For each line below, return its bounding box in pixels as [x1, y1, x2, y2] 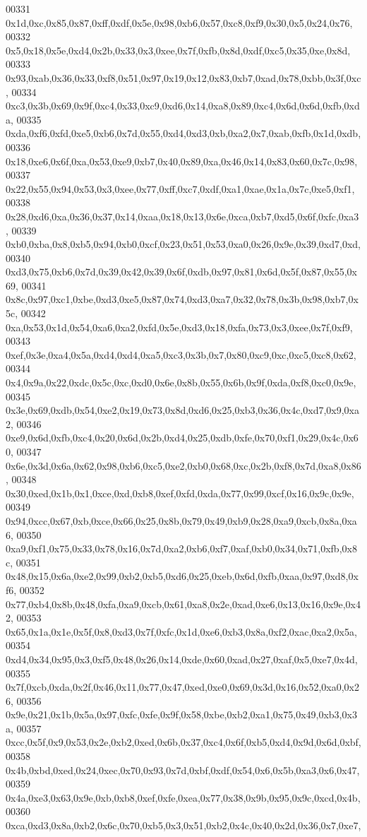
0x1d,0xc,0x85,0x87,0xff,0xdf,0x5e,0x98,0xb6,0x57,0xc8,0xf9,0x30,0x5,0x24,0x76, [6, 15, 353, 30]
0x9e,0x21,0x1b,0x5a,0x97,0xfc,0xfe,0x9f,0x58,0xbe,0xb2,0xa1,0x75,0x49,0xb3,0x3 [6, 707, 357, 722]
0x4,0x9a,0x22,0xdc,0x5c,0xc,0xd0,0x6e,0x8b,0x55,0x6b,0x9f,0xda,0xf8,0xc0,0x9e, [6, 375, 356, 390]
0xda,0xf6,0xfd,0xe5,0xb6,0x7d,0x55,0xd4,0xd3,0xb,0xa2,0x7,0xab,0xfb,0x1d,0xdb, [6, 126, 361, 141]
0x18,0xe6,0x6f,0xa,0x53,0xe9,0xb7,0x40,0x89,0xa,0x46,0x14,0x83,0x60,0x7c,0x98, [6, 153, 358, 168]
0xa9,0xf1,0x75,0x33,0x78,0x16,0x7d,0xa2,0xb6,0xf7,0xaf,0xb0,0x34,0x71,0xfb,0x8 [6, 541, 357, 556]
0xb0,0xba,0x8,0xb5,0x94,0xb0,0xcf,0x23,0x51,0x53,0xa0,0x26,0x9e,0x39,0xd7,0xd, [6, 237, 361, 251]
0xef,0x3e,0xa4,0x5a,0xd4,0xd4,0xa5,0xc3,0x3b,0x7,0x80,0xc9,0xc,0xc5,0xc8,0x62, [6, 347, 356, 362]
